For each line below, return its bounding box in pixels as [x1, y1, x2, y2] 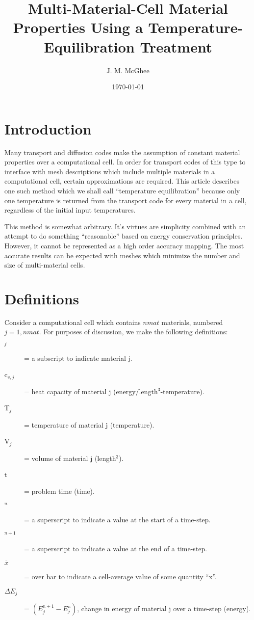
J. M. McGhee [106, 65, 150, 75]
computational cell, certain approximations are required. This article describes [4, 176, 239, 186]
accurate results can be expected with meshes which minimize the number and [4, 250, 240, 260]
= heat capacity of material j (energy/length [24, 386, 158, 396]
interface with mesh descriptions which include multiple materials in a [4, 166, 215, 176]
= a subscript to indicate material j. [24, 352, 132, 363]
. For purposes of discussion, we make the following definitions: [39, 326, 228, 337]
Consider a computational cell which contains [4, 317, 141, 327]
